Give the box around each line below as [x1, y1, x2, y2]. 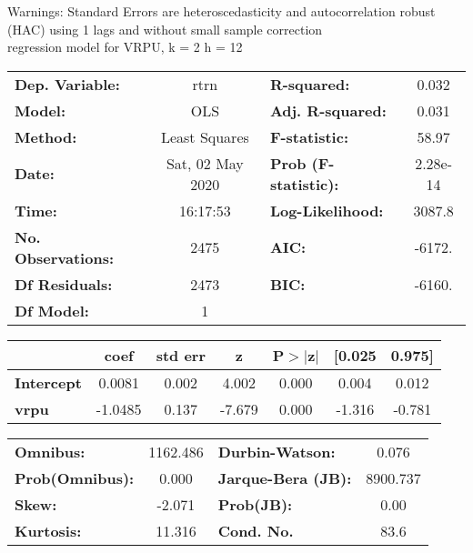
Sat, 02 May [166, 152, 244, 174]
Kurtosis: [15, 519, 82, 541]
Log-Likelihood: [269, 199, 384, 221]
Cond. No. [217, 519, 294, 541]
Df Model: [15, 299, 89, 321]
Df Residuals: [15, 273, 113, 295]
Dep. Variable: [15, 73, 120, 95]
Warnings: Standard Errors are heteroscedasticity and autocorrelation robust [7, 2, 436, 20]
